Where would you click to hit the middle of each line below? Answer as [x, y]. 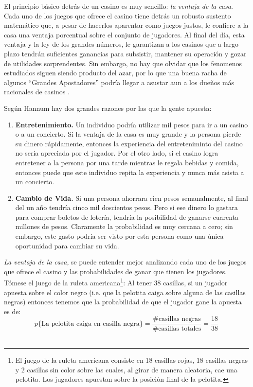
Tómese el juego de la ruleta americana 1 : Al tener [78, 282]
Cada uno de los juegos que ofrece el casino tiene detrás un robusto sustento [117, 15]
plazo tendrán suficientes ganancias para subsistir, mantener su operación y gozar [125, 53]
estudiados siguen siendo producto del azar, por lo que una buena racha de [115, 73]
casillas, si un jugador [195, 283]
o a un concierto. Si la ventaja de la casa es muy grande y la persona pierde [128, 134]
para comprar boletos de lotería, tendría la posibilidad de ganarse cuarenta [127, 217]
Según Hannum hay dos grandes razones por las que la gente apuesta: [108, 108]
